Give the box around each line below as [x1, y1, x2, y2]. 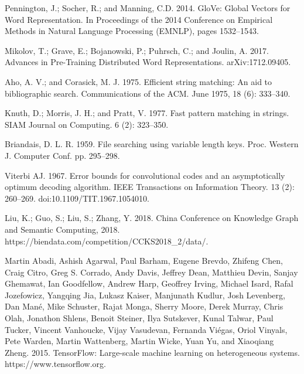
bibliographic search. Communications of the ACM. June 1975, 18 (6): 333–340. [5, 87, 291, 99]
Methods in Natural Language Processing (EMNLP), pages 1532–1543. [5, 25, 259, 37]
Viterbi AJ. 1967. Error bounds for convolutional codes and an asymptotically [5, 169, 285, 181]
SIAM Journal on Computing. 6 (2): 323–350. [5, 118, 169, 130]
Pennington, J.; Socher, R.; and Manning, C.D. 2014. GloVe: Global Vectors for [5, 2, 291, 13]
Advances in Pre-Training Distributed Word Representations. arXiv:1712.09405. [5, 56, 291, 68]
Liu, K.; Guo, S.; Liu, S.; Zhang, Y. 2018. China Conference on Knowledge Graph [5, 212, 299, 224]
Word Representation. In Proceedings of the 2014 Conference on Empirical [5, 13, 273, 25]
